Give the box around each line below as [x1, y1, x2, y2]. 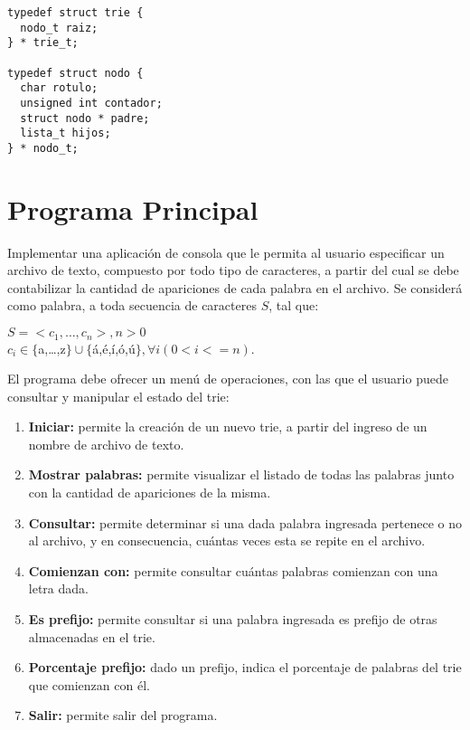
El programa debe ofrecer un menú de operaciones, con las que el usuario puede [7, 369, 448, 388]
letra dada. [28, 579, 89, 598]
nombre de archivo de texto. [28, 434, 184, 453]
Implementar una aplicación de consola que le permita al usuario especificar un [7, 242, 445, 261]
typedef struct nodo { [7, 66, 144, 80]
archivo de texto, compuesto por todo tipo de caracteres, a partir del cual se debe [7, 261, 459, 280]
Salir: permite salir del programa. [28, 706, 218, 725]
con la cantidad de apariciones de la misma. [28, 483, 271, 502]
